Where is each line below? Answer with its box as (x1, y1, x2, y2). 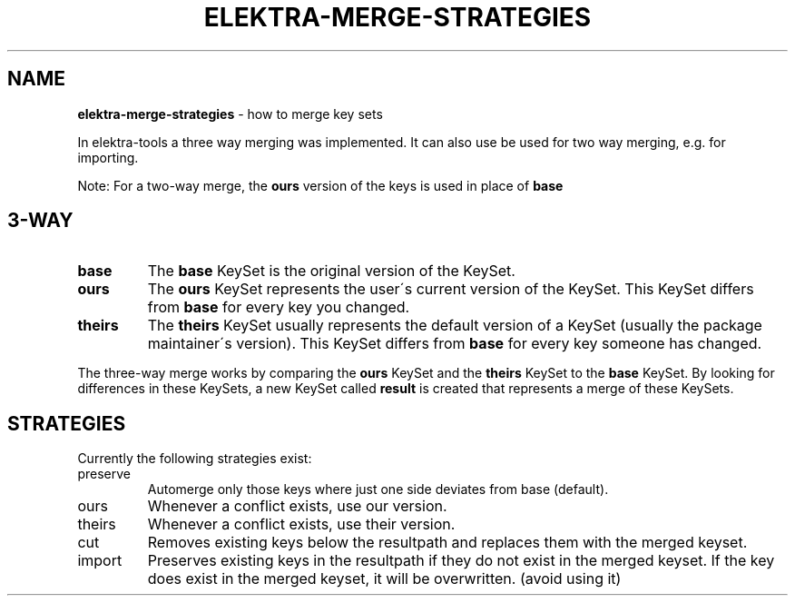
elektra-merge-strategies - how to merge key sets (77, 105, 383, 122)
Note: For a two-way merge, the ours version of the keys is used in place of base (77, 177, 564, 193)
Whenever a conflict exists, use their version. (147, 515, 456, 534)
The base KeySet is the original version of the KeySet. (147, 262, 515, 281)
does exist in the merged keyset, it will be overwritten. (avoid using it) (147, 569, 622, 588)
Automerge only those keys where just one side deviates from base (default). (147, 481, 609, 498)
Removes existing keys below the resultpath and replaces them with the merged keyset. (147, 533, 748, 552)
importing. (77, 149, 139, 165)
